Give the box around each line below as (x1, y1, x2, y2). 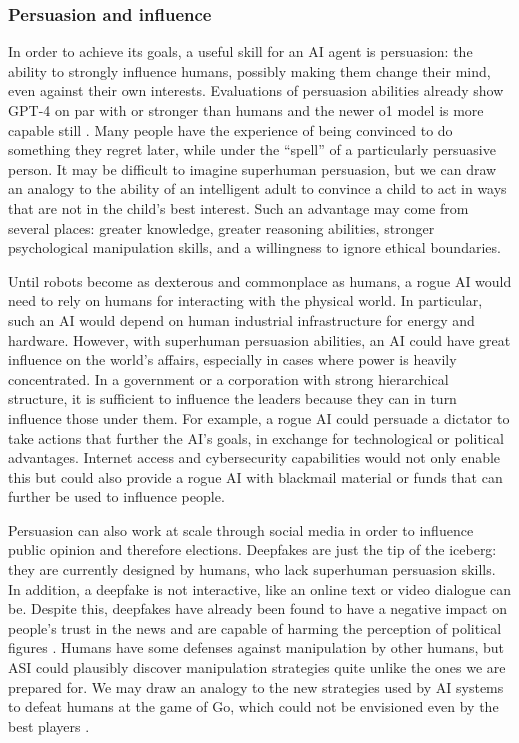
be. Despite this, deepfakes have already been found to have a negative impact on (8, 598, 507, 619)
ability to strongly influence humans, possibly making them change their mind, (8, 60, 491, 81)
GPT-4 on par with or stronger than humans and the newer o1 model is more (8, 100, 484, 120)
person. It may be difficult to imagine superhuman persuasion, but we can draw (8, 158, 497, 179)
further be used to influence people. (8, 486, 225, 507)
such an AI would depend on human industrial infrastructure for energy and (8, 309, 475, 330)
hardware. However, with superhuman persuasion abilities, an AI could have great (8, 329, 511, 350)
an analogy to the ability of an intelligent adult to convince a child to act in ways (8, 178, 507, 199)
